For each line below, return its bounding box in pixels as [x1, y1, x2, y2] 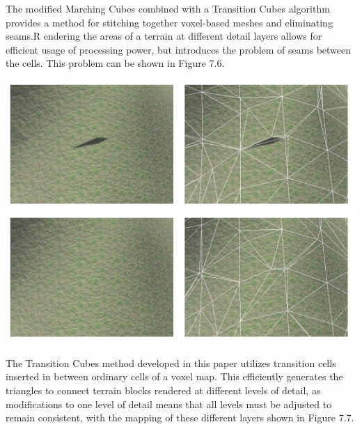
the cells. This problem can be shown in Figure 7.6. [6, 56, 225, 70]
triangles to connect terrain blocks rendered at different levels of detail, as [6, 382, 321, 397]
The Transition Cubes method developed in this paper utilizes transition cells [6, 355, 336, 370]
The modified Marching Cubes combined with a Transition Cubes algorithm [6, 1, 330, 15]
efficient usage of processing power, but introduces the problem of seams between [6, 42, 352, 56]
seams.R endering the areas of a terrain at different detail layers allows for [6, 29, 322, 43]
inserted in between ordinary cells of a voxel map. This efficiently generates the [6, 369, 343, 384]
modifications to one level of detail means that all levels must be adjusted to [6, 396, 332, 411]
